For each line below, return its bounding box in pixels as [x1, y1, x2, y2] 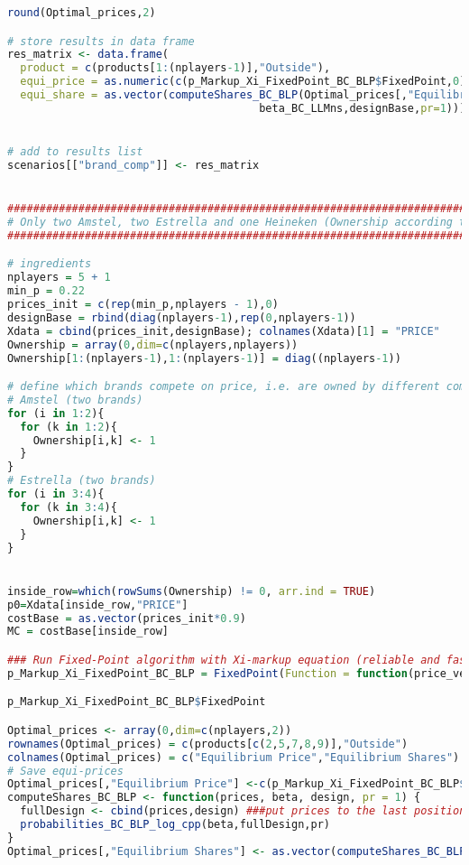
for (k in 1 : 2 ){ [20, 420, 117, 433]
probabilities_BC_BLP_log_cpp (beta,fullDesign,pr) [20, 818, 330, 831]
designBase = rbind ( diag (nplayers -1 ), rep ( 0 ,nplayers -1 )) [7, 311, 356, 324]
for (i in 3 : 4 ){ [7, 488, 105, 501]
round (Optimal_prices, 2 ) [7, 6, 156, 19]
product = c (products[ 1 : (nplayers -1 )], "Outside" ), [20, 61, 331, 75]
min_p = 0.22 [7, 284, 85, 298]
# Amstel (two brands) [7, 393, 143, 406]
